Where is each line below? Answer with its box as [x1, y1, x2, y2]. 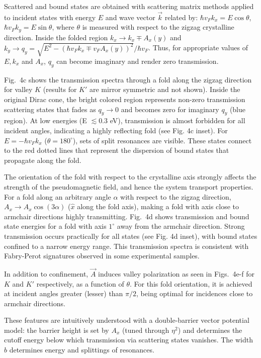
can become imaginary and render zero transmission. [56, 56, 219, 66]
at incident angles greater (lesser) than [4, 288, 123, 299]
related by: [164, 12, 198, 22]
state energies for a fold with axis [4, 221, 107, 231]
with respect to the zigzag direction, [120, 191, 231, 202]
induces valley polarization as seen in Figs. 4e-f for [98, 268, 254, 279]
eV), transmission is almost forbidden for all [110, 115, 245, 126]
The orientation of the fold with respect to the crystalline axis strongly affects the [4, 171, 256, 182]
